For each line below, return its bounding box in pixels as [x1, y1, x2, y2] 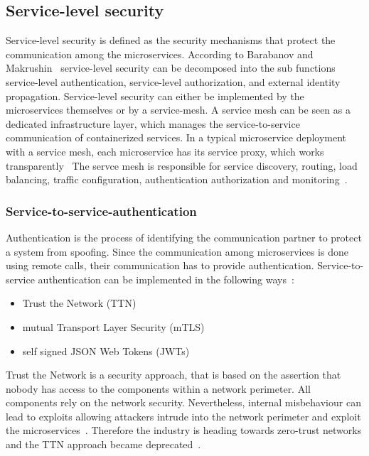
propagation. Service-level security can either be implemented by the [6, 88, 304, 103]
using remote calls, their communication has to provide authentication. [6, 258, 314, 273]
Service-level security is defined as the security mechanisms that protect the [6, 33, 336, 48]
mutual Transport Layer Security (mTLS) [22, 319, 205, 334]
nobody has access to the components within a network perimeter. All [6, 381, 311, 396]
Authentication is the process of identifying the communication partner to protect [6, 229, 362, 244]
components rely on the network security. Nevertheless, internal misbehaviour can [6, 395, 361, 410]
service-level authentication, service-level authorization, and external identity [6, 74, 341, 89]
